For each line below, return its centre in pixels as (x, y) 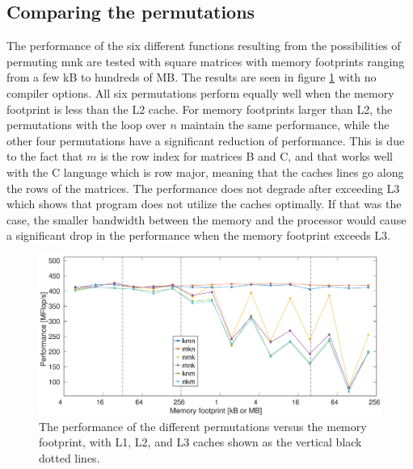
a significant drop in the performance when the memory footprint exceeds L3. (198, 235)
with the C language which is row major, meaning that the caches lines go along (205, 172)
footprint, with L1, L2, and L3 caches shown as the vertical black (200, 442)
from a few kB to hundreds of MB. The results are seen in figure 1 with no (192, 77)
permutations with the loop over (86, 125)
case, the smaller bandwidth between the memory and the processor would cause (206, 219)
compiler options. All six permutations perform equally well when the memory (200, 92)
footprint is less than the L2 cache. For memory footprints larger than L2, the (200, 109)
